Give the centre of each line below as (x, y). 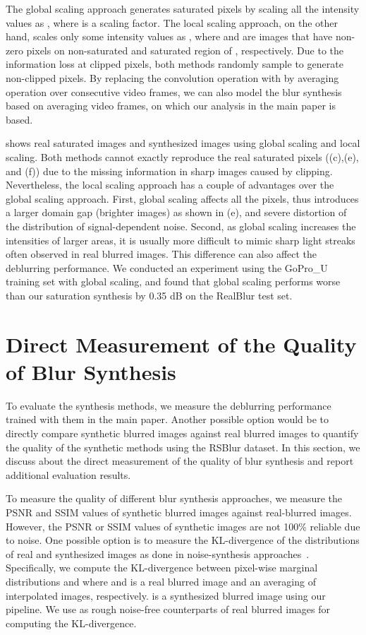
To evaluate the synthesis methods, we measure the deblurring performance (169, 405)
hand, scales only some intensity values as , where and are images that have (169, 36)
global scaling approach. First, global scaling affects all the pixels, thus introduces (182, 198)
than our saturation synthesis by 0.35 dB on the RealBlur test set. (149, 295)
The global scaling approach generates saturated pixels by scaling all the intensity (183, 8)
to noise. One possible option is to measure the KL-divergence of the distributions (183, 540)
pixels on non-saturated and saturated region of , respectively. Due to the (185, 50)
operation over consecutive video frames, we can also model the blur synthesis (174, 91)
